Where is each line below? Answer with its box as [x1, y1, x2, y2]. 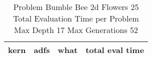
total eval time [85, 44, 144, 55]
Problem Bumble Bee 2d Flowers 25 [13, 1, 139, 12]
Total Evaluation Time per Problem [13, 12, 139, 24]
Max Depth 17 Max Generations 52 [14, 24, 138, 35]
